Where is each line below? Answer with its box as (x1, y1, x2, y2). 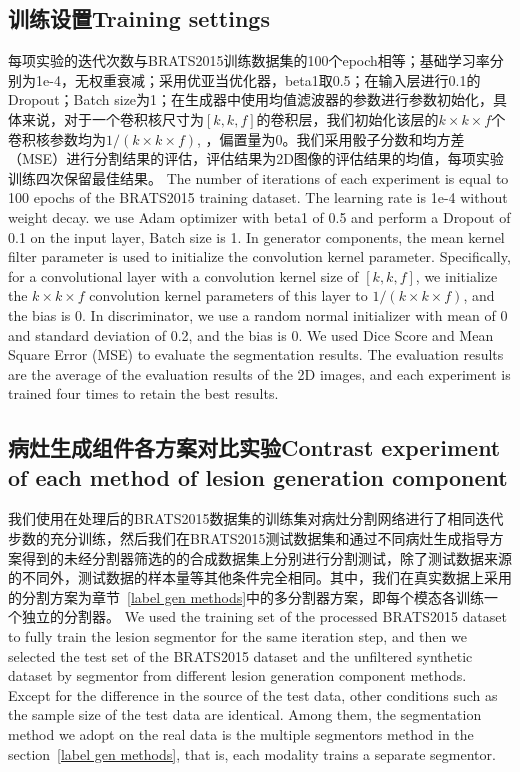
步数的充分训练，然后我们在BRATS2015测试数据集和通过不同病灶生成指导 (8, 528, 490, 549)
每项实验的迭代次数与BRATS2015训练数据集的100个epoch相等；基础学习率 (8, 50, 490, 71)
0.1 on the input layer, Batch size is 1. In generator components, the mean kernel (8, 226, 505, 247)
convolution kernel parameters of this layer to (89, 285, 368, 306)
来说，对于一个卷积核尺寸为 (21, 108, 204, 129)
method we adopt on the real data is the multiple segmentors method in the (8, 724, 474, 745)
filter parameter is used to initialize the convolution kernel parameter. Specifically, (8, 246, 511, 267)
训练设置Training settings (8, 3, 270, 34)
